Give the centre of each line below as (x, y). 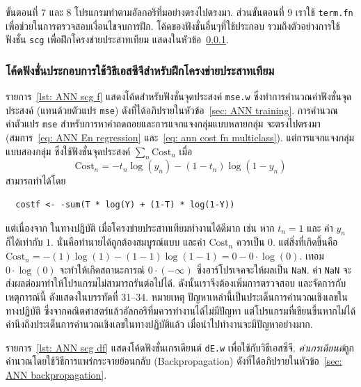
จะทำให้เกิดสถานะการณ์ (102, 269)
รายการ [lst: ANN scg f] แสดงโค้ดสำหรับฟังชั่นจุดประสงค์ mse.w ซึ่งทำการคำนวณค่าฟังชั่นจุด (179, 96)
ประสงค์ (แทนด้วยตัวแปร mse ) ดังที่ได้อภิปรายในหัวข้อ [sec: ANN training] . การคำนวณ (172, 110)
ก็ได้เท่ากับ (24, 242)
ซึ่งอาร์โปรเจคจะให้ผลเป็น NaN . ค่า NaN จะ (274, 269)
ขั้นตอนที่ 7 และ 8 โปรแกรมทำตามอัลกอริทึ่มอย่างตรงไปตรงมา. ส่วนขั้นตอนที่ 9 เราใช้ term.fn (179, 12)
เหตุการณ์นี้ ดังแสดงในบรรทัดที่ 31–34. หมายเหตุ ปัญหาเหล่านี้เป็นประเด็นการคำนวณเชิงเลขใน (177, 296)
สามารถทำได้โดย (36, 181)
